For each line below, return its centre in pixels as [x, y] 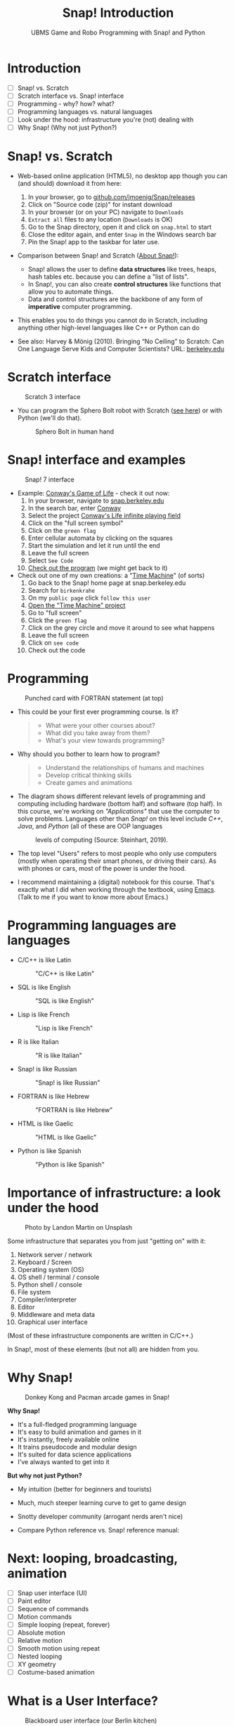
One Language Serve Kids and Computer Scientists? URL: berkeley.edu [121, 349]
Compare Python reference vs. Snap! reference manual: [98, 1530]
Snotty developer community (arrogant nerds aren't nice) [100, 1516]
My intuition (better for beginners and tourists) [85, 1489]
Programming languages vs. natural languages [85, 111]
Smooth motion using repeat [59, 1648]
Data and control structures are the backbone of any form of [115, 299]
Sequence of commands [53, 1608]
